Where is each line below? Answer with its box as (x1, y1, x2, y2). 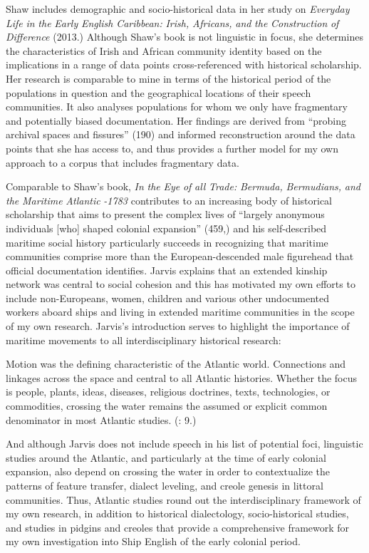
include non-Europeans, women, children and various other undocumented (6, 290, 330, 305)
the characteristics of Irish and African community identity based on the (6, 43, 322, 58)
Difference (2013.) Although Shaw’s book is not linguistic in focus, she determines (6, 29, 363, 44)
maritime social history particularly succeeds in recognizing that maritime (6, 234, 328, 249)
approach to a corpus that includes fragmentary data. (6, 155, 239, 170)
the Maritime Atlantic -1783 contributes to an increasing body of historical (6, 192, 332, 207)
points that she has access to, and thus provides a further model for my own (6, 140, 338, 155)
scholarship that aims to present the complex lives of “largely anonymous (6, 207, 325, 222)
